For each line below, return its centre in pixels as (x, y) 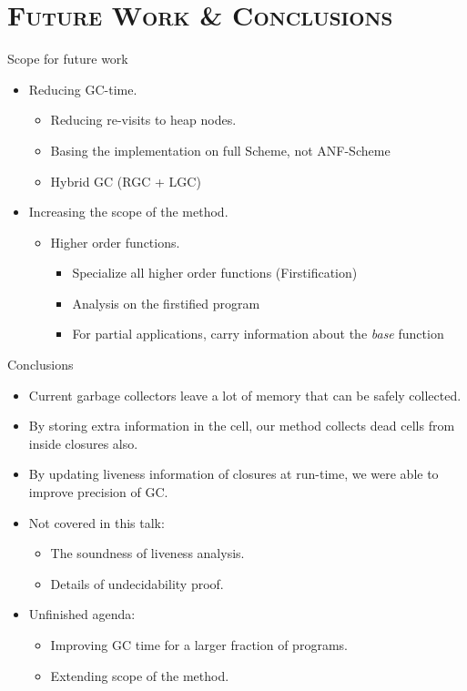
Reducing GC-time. (83, 89)
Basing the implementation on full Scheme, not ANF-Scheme (220, 150)
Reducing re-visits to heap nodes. (143, 120)
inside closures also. (83, 443)
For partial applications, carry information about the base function (258, 334)
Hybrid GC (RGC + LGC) (126, 181)
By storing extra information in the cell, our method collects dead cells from (242, 426)
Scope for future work (68, 59)
